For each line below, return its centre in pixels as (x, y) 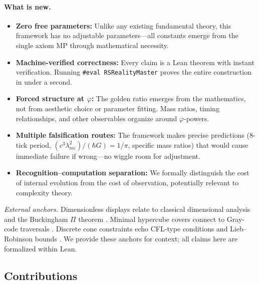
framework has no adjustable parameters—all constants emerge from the (127, 35)
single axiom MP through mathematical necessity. (92, 45)
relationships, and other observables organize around (96, 118)
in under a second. (44, 81)
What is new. (28, 6)
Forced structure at (50, 98)
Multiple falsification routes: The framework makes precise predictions (130, 135)
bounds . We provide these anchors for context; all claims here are (136, 238)
